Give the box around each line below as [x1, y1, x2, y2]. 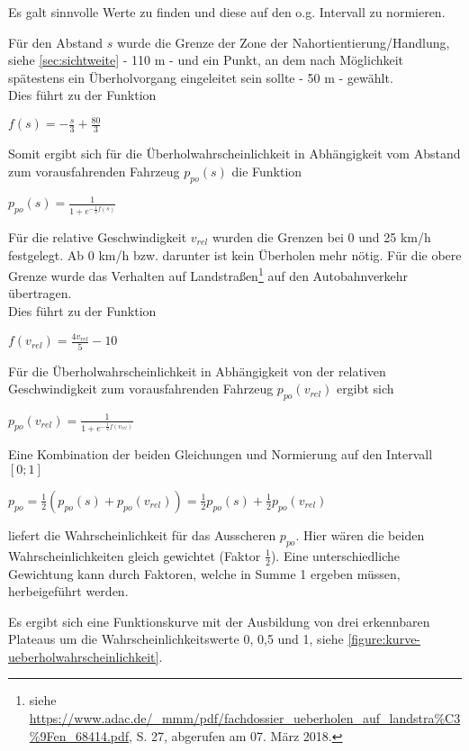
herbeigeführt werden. [8, 582, 129, 601]
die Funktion [231, 161, 302, 180]
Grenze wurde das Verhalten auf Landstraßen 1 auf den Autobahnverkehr [8, 264, 409, 285]
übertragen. [8, 284, 72, 303]
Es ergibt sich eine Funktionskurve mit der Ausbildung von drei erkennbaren [8, 611, 430, 630]
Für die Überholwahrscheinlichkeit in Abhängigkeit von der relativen [8, 361, 386, 380]
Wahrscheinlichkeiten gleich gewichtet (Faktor [8, 546, 261, 565]
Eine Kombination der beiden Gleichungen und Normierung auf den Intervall [8, 445, 433, 464]
